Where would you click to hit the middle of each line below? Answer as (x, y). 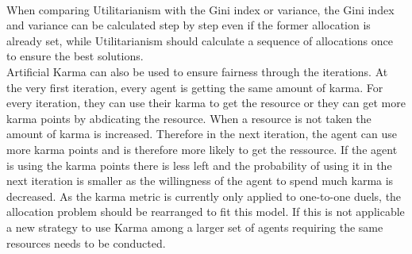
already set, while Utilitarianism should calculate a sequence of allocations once (200, 40)
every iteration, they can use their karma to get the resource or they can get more (206, 103)
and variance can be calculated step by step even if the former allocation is (189, 25)
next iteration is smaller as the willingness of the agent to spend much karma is (200, 181)
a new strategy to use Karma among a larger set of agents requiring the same (195, 227)
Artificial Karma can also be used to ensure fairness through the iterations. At (197, 71)
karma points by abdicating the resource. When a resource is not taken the (189, 118)
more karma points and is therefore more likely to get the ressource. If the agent (202, 149)
